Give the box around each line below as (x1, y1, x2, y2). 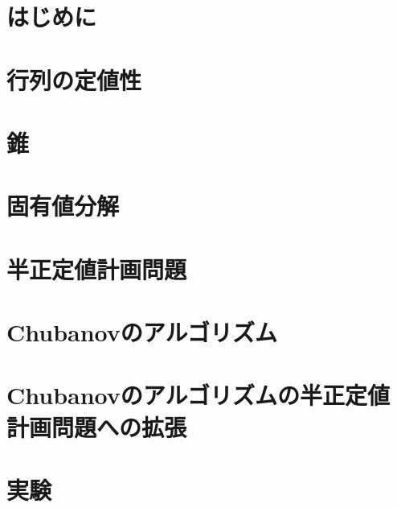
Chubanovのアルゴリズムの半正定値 (6, 378, 390, 411)
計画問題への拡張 (6, 410, 187, 443)
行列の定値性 (6, 63, 142, 96)
